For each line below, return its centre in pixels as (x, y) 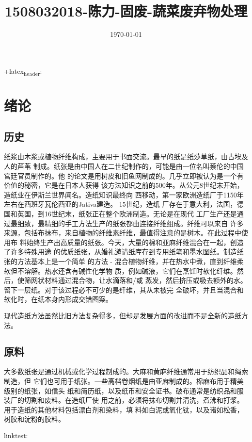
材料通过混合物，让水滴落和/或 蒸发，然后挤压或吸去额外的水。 (146, 280)
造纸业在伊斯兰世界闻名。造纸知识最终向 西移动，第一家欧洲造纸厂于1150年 (124, 194)
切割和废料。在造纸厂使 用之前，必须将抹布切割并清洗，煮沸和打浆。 (134, 400)
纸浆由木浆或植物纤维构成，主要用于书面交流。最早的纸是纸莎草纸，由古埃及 (126, 156)
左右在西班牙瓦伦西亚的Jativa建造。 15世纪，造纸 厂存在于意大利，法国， (120, 204)
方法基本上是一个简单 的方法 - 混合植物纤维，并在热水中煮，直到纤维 (127, 261)
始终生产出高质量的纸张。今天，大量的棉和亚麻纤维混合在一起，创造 (135, 242)
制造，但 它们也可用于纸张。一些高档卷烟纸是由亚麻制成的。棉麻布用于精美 (124, 381)
